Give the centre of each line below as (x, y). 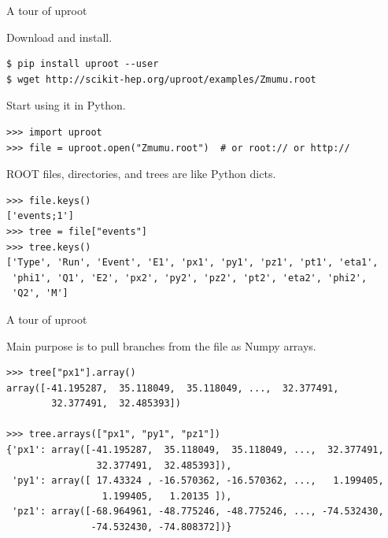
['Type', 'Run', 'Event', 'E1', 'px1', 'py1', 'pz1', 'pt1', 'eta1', (192, 263)
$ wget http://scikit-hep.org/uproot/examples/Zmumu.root (161, 79)
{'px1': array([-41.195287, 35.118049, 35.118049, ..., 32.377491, (195, 450)
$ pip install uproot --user (83, 64)
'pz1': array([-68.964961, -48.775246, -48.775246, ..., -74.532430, (198, 512)
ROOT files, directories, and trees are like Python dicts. (141, 174)
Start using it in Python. (66, 105)
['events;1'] (40, 216)
